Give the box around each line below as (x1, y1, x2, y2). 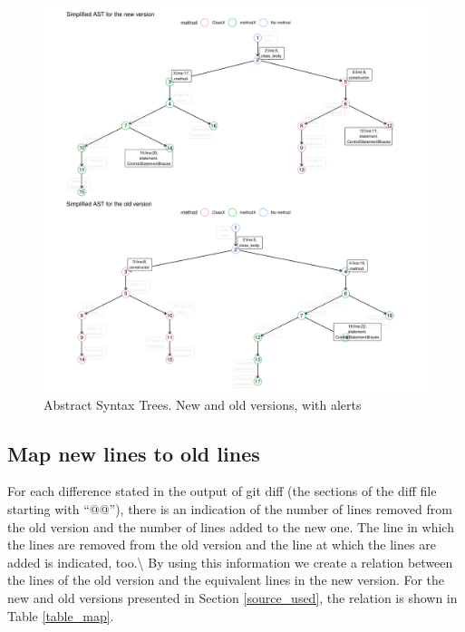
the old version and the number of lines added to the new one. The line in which (7, 517, 454, 536)
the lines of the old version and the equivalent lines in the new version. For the (7, 570, 445, 589)
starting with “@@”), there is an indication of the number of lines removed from (7, 499, 452, 518)
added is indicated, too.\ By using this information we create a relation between (7, 552, 453, 571)
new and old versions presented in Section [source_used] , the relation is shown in (7, 588, 458, 607)
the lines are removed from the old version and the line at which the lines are (7, 535, 436, 554)
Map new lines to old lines (7, 439, 260, 467)
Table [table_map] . (7, 606, 114, 625)
